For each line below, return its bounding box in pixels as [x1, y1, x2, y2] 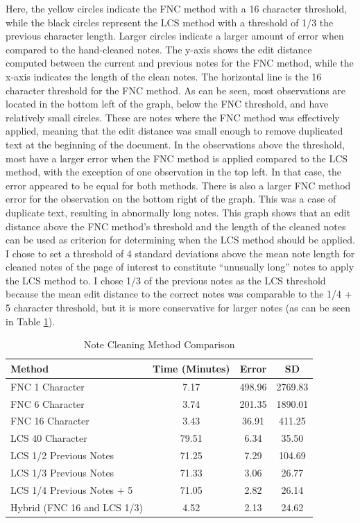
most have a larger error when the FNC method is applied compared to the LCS [6, 151, 348, 165]
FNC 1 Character [10, 379, 85, 393]
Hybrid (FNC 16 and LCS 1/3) [10, 499, 144, 514]
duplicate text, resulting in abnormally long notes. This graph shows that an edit [6, 205, 351, 219]
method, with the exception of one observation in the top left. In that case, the [6, 164, 341, 179]
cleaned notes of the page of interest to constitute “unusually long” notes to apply [6, 259, 354, 274]
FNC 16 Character [10, 413, 89, 428]
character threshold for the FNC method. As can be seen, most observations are [6, 83, 346, 97]
